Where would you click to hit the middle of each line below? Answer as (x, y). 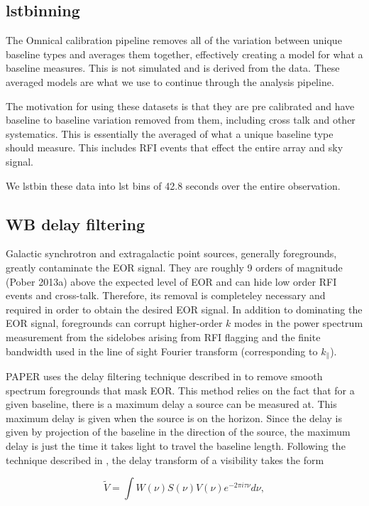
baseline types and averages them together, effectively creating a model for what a (184, 54)
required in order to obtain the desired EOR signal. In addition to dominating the (184, 309)
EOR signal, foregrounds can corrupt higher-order (114, 323)
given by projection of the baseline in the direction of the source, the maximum (178, 432)
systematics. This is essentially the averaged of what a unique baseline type (170, 133)
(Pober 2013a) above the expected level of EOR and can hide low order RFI (171, 281)
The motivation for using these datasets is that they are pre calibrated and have (180, 106)
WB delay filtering (75, 224)
